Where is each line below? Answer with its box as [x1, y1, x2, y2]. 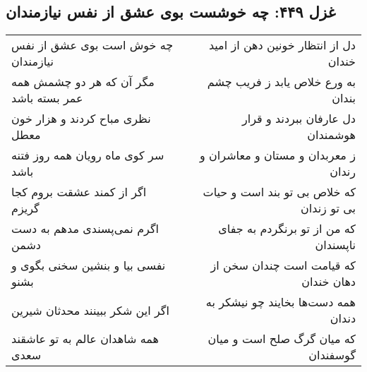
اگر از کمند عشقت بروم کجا [11, 184, 147, 200]
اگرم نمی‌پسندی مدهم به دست [11, 220, 159, 237]
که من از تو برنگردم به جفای [218, 220, 356, 237]
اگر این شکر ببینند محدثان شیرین [11, 301, 169, 318]
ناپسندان [315, 236, 356, 253]
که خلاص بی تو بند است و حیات [203, 184, 356, 200]
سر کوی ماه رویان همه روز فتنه [11, 147, 164, 164]
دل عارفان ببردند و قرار [242, 110, 356, 127]
